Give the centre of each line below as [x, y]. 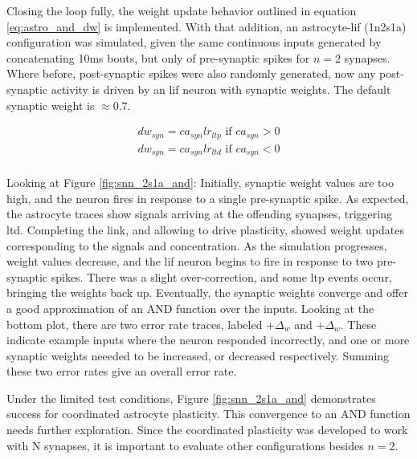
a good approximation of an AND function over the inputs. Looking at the [190, 308]
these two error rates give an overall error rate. [122, 371]
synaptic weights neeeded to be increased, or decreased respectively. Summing [198, 355]
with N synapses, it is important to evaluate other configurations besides [185, 445]
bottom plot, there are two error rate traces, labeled [135, 324]
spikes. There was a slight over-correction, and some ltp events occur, [221, 276]
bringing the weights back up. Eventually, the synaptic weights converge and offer [207, 292]
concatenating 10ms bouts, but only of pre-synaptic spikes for [158, 57]
